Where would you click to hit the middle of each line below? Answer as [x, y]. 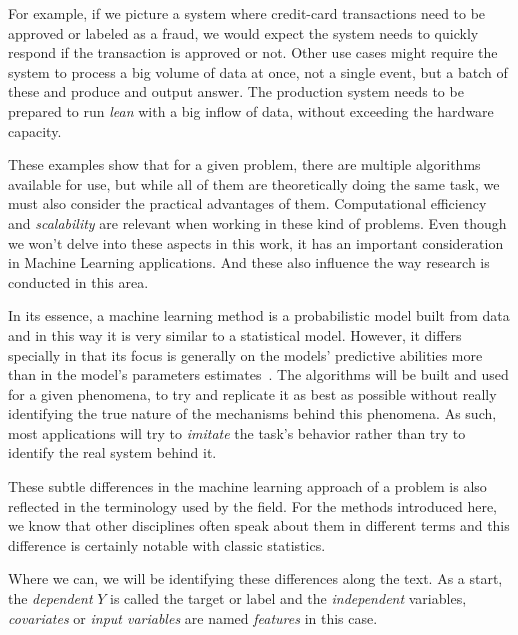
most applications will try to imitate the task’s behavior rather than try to [237, 432]
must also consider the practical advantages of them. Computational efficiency [247, 203]
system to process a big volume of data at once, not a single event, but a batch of [258, 71]
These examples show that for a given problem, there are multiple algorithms [244, 164]
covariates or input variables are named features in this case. [193, 617]
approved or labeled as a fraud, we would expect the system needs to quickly [243, 32]
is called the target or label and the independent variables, [288, 598]
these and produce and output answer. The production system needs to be [236, 91]
